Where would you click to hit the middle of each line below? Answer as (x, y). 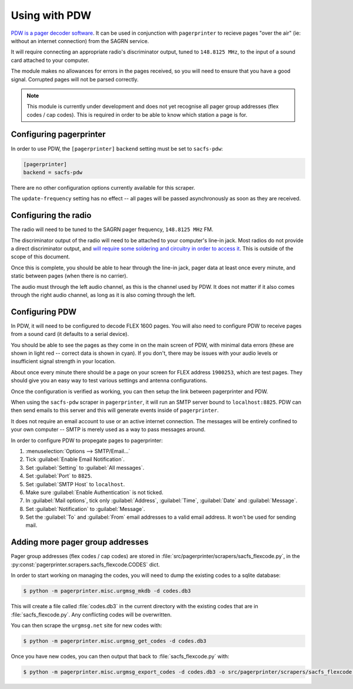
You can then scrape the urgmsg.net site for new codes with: (86, 625)
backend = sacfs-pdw (53, 172)
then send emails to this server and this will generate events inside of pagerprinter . (115, 410)
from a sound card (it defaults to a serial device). (70, 334)
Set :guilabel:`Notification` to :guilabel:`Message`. (85, 509)
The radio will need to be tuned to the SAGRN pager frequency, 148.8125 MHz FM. (112, 229)
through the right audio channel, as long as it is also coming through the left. (103, 295)
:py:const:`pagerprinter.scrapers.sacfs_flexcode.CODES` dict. (85, 564)
